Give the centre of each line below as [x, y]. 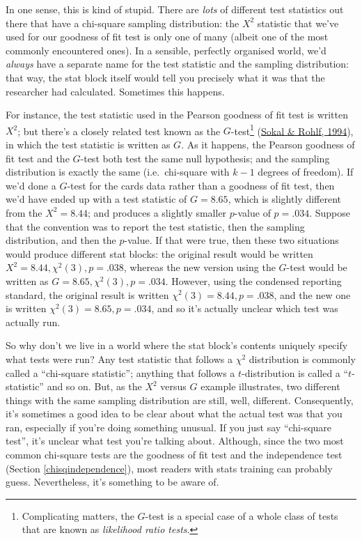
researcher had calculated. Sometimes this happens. [115, 91]
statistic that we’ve [298, 23]
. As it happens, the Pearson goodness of [268, 144]
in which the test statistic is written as [88, 144]
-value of [252, 212]
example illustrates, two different [270, 386]
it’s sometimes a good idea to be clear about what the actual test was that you [174, 414]
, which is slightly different [284, 199]
